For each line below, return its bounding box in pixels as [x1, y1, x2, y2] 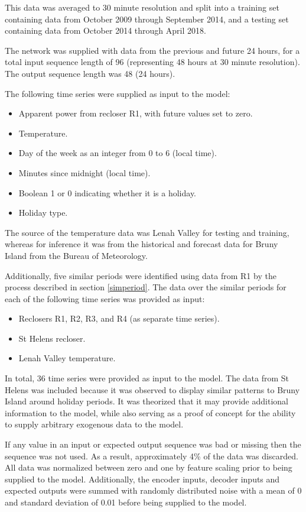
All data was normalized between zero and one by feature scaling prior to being [5, 461, 292, 474]
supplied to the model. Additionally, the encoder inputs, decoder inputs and [5, 472, 280, 485]
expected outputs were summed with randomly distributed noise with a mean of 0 [5, 484, 302, 497]
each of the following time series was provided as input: [5, 292, 205, 304]
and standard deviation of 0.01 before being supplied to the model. [5, 496, 247, 508]
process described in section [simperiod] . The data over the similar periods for [5, 281, 287, 293]
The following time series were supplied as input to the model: [5, 87, 230, 99]
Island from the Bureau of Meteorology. [5, 249, 148, 261]
